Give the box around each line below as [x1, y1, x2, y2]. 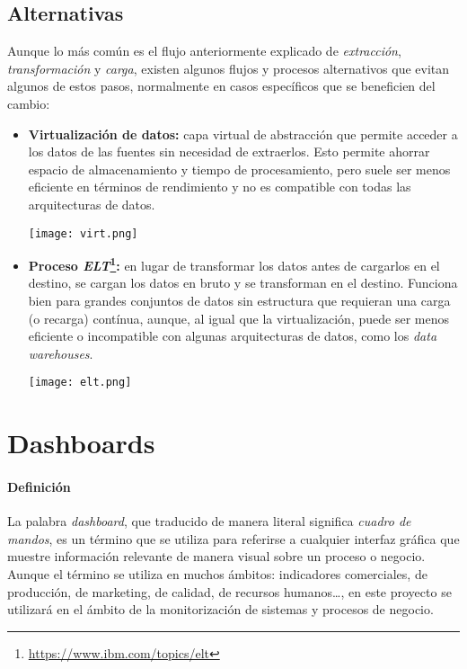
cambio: [7, 94, 50, 112]
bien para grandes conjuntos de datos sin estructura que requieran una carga [28, 291, 451, 310]
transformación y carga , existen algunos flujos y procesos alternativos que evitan [7, 58, 450, 77]
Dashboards [7, 424, 155, 461]
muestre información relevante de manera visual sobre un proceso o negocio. [7, 547, 426, 566]
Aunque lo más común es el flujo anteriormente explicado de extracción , [7, 41, 401, 60]
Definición [7, 477, 71, 496]
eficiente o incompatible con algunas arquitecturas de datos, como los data [28, 326, 437, 345]
